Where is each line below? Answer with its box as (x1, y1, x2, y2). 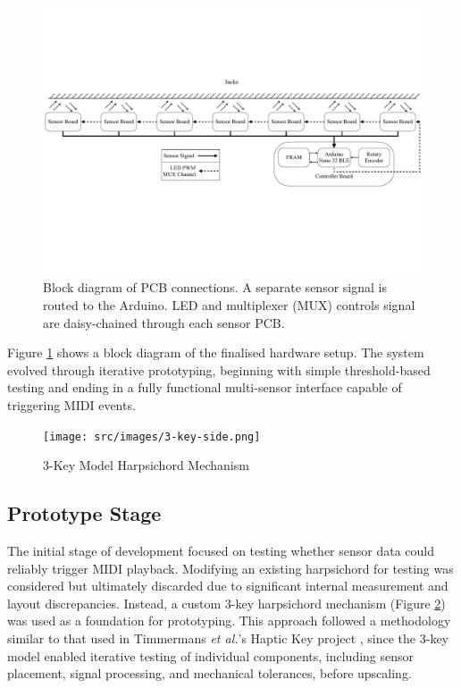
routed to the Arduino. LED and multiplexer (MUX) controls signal (43, 295, 415, 314)
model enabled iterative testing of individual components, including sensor (7, 646, 415, 665)
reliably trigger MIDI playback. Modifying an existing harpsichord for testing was (7, 558, 454, 577)
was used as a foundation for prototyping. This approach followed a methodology (7, 611, 451, 630)
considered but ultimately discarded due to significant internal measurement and (7, 576, 448, 595)
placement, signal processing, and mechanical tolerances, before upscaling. (7, 664, 412, 683)
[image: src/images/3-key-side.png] (43, 430, 261, 443)
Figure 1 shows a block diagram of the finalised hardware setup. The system (7, 343, 424, 362)
